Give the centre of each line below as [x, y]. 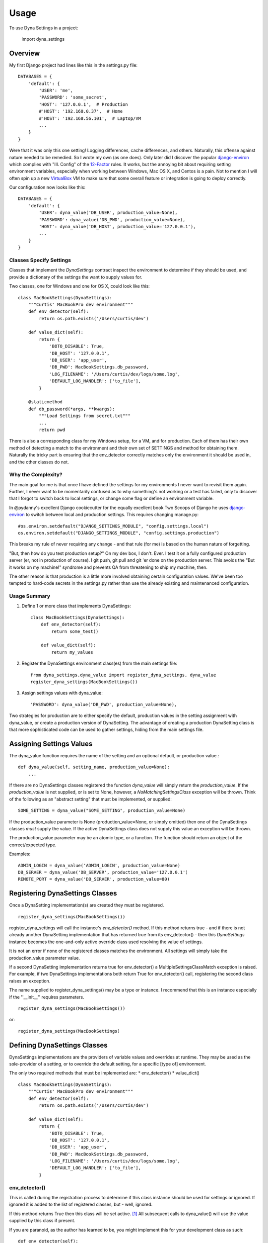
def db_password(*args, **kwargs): [71, 409]
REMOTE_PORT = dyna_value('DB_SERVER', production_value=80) [94, 879]
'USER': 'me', [56, 90]
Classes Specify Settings [40, 260]
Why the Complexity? [36, 475]
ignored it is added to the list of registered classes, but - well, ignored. [81, 1204]
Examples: [20, 854]
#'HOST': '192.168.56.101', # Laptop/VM [90, 118]
